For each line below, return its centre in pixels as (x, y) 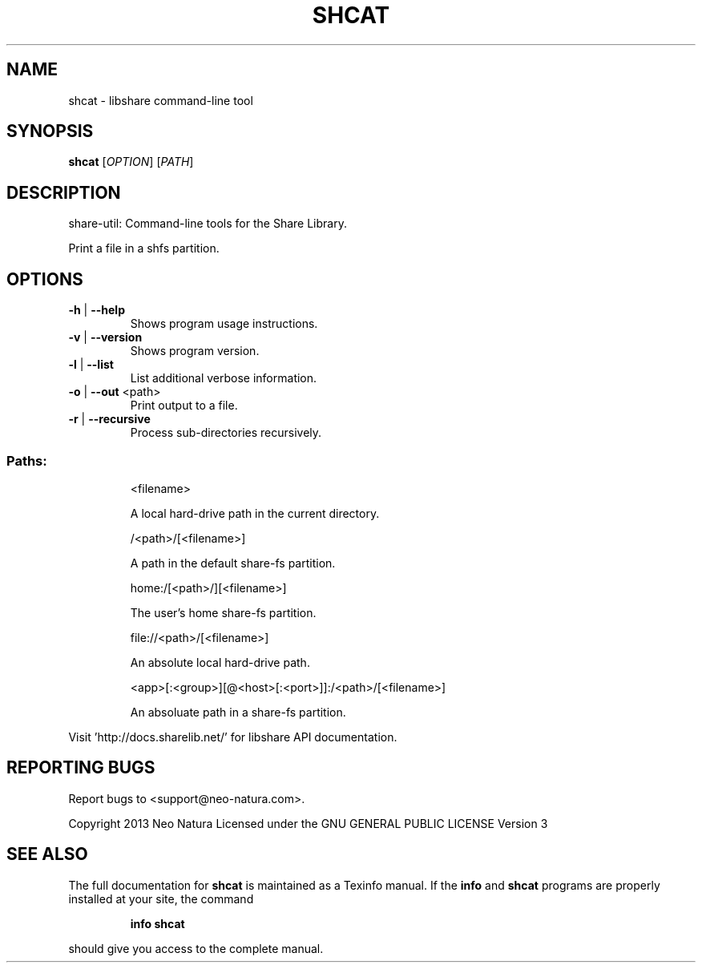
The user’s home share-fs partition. (223, 612)
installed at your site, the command (161, 898)
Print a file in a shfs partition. (144, 248)
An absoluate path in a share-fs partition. (238, 712)
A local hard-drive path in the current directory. (255, 513)
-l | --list (91, 365)
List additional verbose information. (224, 378)
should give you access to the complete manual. (196, 948)
